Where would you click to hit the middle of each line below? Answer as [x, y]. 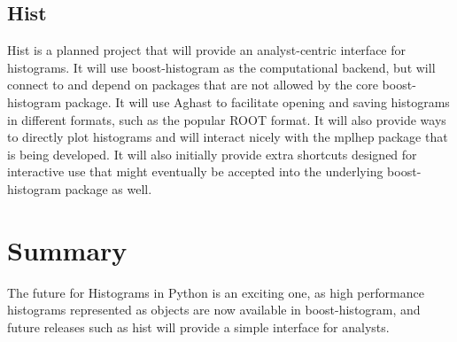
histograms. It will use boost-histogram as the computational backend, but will [221, 67]
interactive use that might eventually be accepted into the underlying [195, 171]
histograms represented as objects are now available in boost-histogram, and [214, 310]
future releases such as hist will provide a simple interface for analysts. [198, 326]
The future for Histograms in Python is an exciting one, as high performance [216, 292]
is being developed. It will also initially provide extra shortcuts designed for [212, 154]
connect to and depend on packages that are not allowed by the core [193, 85]
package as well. [108, 188]
